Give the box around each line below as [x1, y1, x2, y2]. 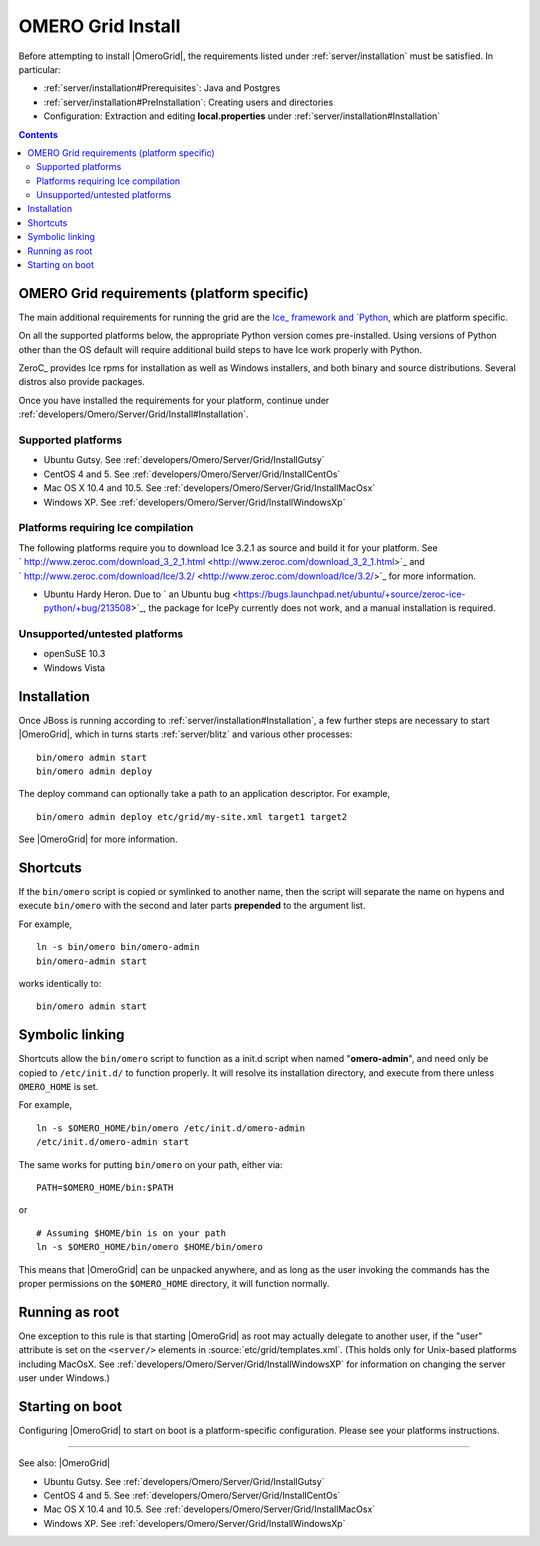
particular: [18, 63, 61, 75]
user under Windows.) [18, 1371, 110, 1384]
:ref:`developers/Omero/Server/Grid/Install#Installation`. [18, 408, 249, 420]
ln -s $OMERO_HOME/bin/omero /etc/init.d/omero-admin [36, 1122, 305, 1134]
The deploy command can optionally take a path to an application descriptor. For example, [18, 788, 391, 800]
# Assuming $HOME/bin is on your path [36, 1227, 227, 1239]
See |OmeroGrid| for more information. [18, 833, 179, 845]
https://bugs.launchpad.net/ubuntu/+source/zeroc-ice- [238, 588, 466, 600]
